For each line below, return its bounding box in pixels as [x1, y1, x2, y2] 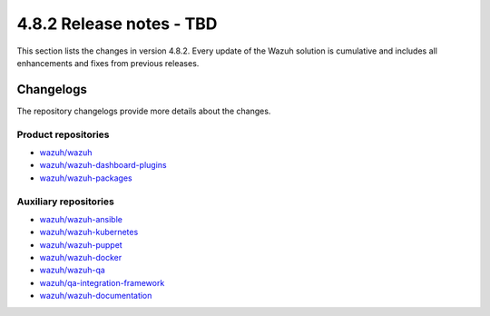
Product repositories [16, 128, 110, 141]
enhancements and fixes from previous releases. [16, 57, 200, 68]
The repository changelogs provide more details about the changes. [16, 105, 271, 116]
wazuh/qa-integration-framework [39, 277, 165, 288]
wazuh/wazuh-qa [39, 264, 106, 276]
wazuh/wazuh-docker [39, 252, 122, 263]
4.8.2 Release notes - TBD [16, 14, 218, 34]
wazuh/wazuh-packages [39, 173, 132, 183]
